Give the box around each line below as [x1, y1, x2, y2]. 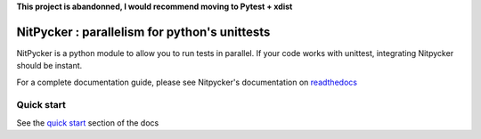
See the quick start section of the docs [16, 117, 159, 128]
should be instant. [16, 61, 83, 71]
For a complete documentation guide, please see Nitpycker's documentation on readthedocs [16, 77, 358, 87]
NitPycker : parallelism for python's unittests [16, 24, 271, 39]
